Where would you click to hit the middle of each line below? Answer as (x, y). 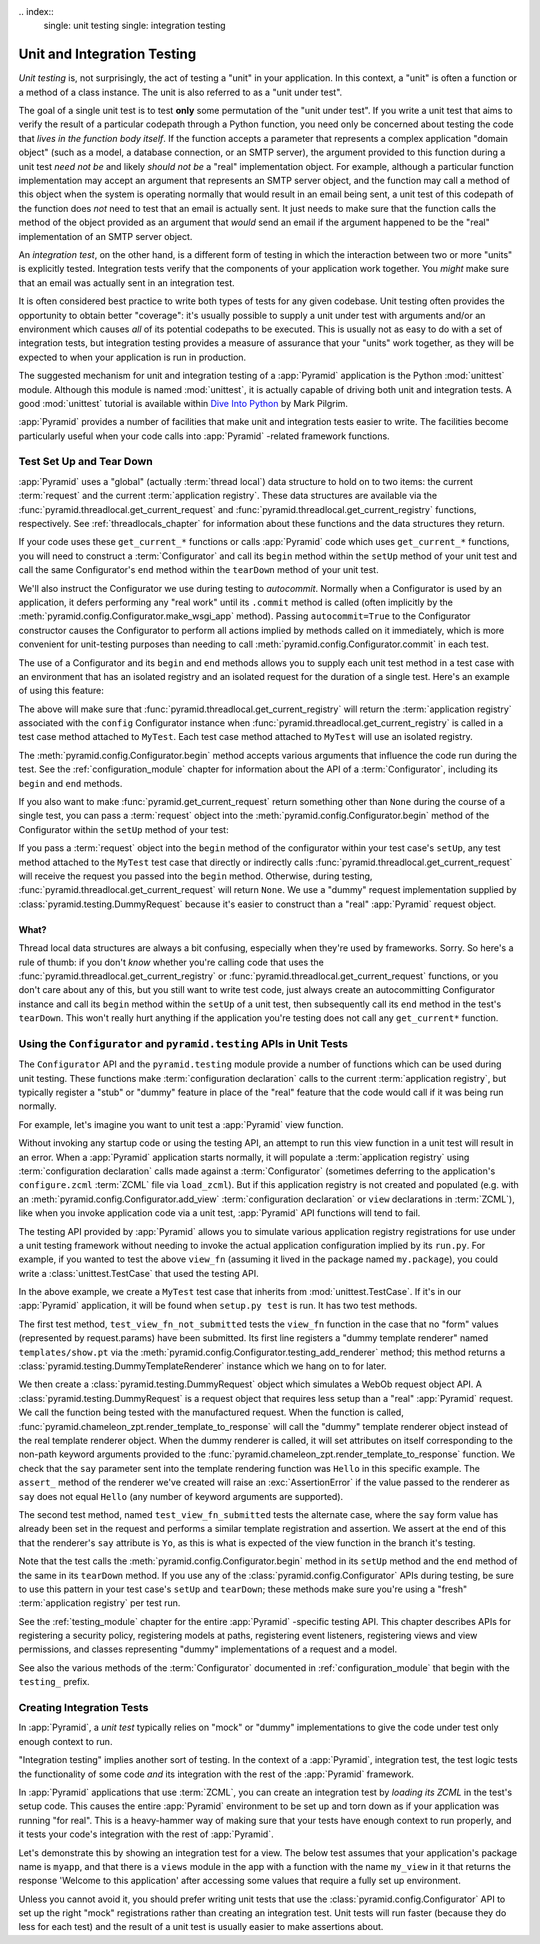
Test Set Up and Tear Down (86, 462)
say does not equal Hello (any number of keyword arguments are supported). (181, 1496)
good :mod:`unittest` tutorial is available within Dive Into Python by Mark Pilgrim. (183, 403)
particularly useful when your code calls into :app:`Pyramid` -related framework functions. (204, 436)
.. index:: (36, 11)
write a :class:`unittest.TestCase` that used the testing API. (138, 1273)
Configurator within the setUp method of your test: (123, 829)
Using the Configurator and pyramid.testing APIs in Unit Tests (183, 1043)
